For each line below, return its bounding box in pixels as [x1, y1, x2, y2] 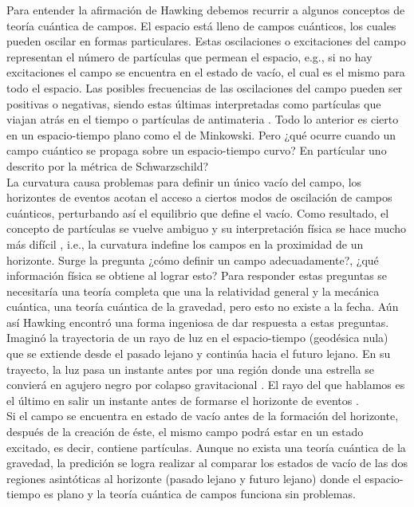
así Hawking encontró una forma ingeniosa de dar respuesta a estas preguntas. [6, 313, 389, 330]
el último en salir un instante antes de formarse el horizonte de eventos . [6, 391, 359, 408]
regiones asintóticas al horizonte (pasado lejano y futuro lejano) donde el [6, 470, 361, 486]
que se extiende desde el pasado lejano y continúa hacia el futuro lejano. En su [6, 345, 391, 362]
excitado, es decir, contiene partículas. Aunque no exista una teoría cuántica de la [6, 438, 406, 455]
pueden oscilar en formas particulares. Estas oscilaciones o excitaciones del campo [6, 33, 406, 49]
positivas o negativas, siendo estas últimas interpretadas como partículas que [6, 95, 381, 112]
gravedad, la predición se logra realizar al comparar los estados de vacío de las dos [6, 454, 408, 471]
